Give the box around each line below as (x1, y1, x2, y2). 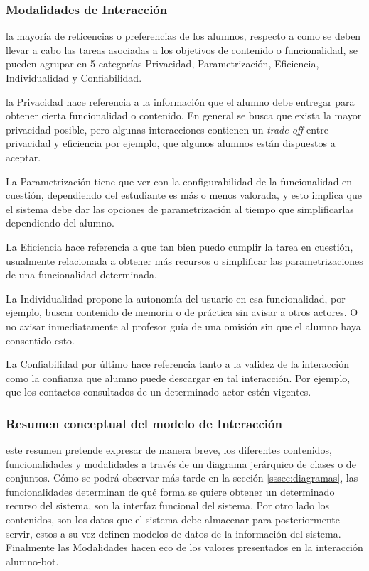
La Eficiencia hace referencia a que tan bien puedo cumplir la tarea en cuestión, (6, 239, 353, 254)
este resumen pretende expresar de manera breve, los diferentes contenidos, (6, 442, 332, 457)
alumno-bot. (6, 553, 59, 568)
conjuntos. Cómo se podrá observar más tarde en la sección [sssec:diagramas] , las (6, 470, 358, 485)
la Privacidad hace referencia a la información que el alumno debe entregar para (6, 94, 355, 109)
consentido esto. (6, 332, 75, 347)
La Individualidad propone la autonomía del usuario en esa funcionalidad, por (6, 290, 346, 305)
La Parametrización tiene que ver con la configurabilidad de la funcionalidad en (6, 173, 353, 188)
